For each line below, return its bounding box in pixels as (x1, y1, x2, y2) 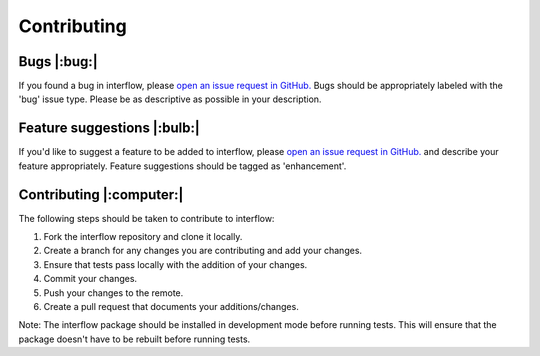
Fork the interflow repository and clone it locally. (43, 231, 243, 243)
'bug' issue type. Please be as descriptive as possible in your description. (18, 93, 322, 105)
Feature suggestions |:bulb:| (18, 120, 200, 137)
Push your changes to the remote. (43, 286, 184, 299)
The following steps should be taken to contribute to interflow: (18, 212, 275, 224)
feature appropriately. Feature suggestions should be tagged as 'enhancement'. (18, 160, 347, 172)
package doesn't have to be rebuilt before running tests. (18, 333, 251, 345)
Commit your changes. (43, 273, 138, 285)
